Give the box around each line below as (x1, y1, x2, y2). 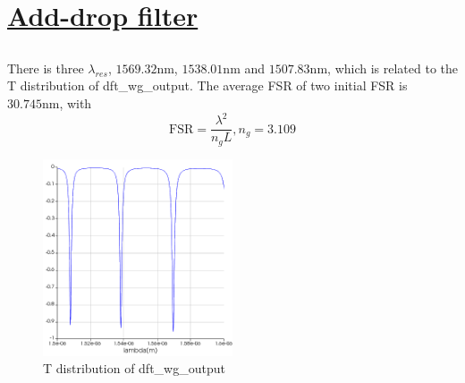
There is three (7, 58, 84, 77)
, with (59, 93, 92, 112)
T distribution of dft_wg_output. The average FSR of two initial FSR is (7, 76, 408, 95)
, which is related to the (327, 58, 459, 77)
